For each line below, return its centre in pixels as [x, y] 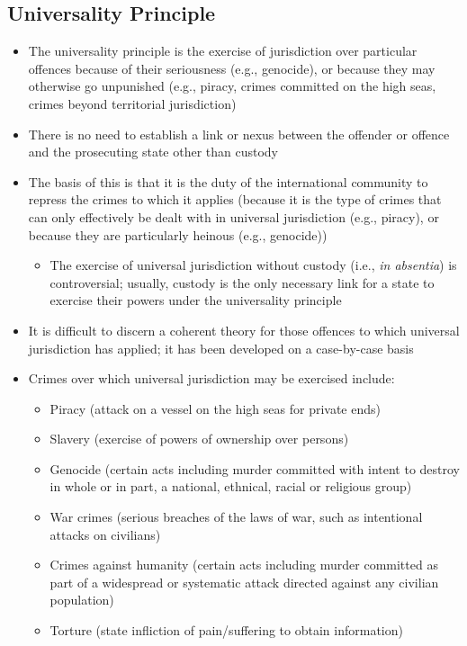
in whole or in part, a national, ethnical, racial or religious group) [231, 486]
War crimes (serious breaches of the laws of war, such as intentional [236, 517]
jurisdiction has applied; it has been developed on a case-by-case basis [221, 348]
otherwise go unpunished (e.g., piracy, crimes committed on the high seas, [232, 86]
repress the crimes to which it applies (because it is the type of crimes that [235, 199]
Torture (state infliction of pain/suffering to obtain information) [226, 630]
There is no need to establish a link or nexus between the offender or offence [239, 134]
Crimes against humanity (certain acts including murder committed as [244, 565]
